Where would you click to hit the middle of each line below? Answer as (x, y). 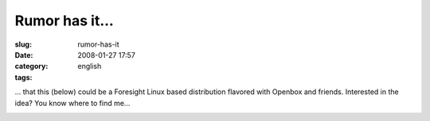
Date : (24, 55)
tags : (23, 77)
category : (31, 66)
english (90, 66)
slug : (23, 44)
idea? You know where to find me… (72, 103)
